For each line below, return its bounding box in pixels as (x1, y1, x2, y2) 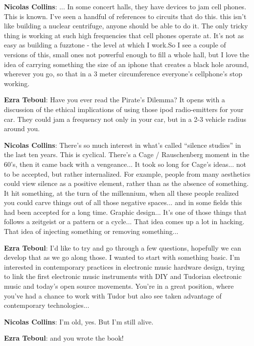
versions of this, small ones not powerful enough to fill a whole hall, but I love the (4, 49, 249, 59)
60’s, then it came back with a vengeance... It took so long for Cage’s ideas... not (4, 159, 246, 169)
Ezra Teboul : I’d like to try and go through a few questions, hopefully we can (4, 242, 241, 253)
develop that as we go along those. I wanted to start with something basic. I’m (4, 252, 240, 262)
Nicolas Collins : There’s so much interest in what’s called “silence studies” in (4, 139, 241, 150)
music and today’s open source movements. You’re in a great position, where (4, 281, 234, 291)
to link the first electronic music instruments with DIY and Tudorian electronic (4, 271, 242, 281)
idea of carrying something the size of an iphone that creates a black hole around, (4, 59, 249, 69)
